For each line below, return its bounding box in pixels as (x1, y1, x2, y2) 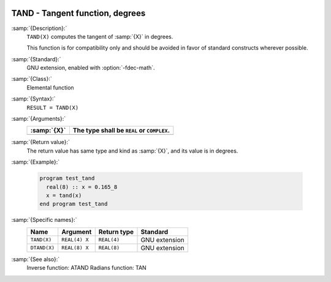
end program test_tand (39, 200, 108, 208)
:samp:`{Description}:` (11, 25, 67, 32)
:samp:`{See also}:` (11, 255, 60, 263)
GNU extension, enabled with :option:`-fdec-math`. (26, 64, 156, 72)
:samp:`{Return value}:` (11, 139, 70, 146)
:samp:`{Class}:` (11, 75, 52, 83)
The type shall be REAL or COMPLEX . (72, 126, 170, 135)
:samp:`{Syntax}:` (11, 95, 56, 102)
